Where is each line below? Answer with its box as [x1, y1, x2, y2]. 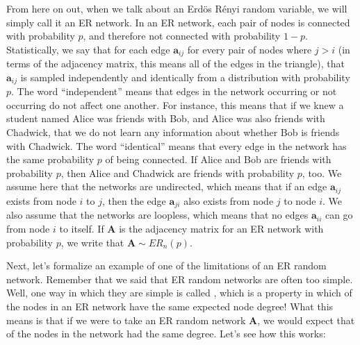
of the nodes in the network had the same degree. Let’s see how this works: [6, 326, 326, 341]
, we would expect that [257, 312, 355, 327]
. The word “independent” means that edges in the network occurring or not [11, 84, 337, 99]
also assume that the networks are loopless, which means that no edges [6, 208, 309, 222]
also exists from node [183, 193, 274, 208]
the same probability [6, 152, 95, 167]
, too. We [302, 165, 342, 180]
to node [284, 193, 316, 208]
